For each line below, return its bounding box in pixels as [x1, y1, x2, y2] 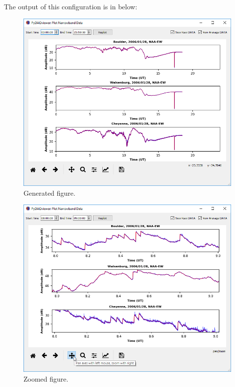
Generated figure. [23, 187, 75, 198]
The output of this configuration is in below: [4, 1, 138, 11]
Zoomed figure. [23, 374, 69, 384]
